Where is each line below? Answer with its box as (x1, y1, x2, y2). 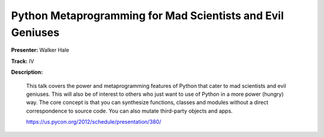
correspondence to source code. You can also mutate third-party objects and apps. (26, 107, 233, 114)
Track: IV (11, 57, 34, 65)
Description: (11, 69, 43, 76)
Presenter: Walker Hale (11, 47, 70, 54)
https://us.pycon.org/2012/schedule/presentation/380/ (26, 118, 161, 126)
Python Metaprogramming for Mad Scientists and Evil (11, 9, 284, 22)
